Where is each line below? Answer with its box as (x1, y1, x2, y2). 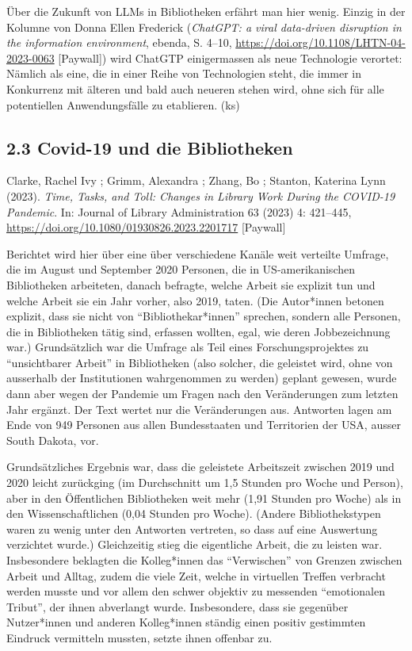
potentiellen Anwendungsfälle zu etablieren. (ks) (6, 96, 240, 113)
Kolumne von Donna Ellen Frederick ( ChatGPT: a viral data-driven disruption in (6, 18, 402, 35)
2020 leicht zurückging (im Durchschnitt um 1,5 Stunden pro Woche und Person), (6, 474, 403, 491)
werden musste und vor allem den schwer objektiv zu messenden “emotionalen (6, 583, 386, 599)
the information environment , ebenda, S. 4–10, (6, 34, 232, 51)
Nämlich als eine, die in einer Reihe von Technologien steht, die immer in (6, 65, 361, 82)
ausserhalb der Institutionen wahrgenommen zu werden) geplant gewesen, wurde (6, 370, 397, 386)
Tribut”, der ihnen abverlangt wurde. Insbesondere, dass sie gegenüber (6, 598, 349, 615)
